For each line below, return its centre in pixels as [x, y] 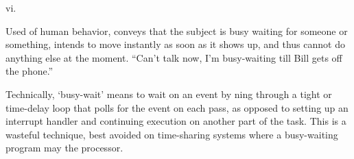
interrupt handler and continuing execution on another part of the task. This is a [176, 121]
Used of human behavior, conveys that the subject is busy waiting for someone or [177, 30]
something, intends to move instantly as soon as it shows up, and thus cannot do [175, 44]
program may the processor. [64, 148]
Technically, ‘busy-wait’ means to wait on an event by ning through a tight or [169, 94]
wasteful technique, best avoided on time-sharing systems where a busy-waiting [172, 134]
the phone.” [29, 71]
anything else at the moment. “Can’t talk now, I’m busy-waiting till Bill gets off [174, 57]
